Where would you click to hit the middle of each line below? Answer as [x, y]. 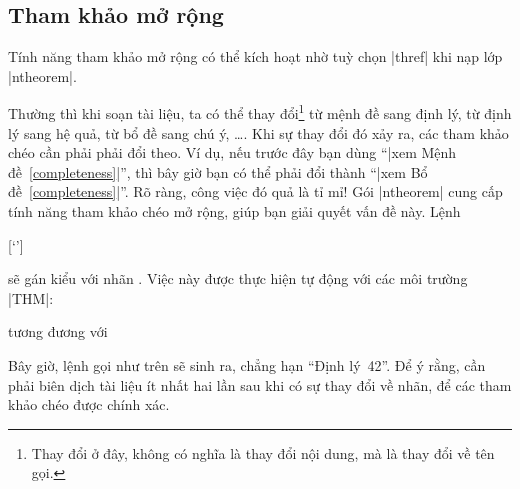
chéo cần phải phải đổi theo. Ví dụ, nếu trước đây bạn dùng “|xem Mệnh [232, 152]
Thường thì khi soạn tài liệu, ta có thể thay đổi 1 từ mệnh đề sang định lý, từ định [260, 112]
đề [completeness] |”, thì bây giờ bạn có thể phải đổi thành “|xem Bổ [218, 171]
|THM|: [31, 297]
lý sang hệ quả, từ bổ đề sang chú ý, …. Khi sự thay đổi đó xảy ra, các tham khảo [258, 132]
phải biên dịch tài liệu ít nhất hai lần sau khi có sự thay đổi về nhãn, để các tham [260, 384]
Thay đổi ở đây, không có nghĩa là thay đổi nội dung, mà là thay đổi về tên [263, 452]
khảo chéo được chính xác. [89, 404]
